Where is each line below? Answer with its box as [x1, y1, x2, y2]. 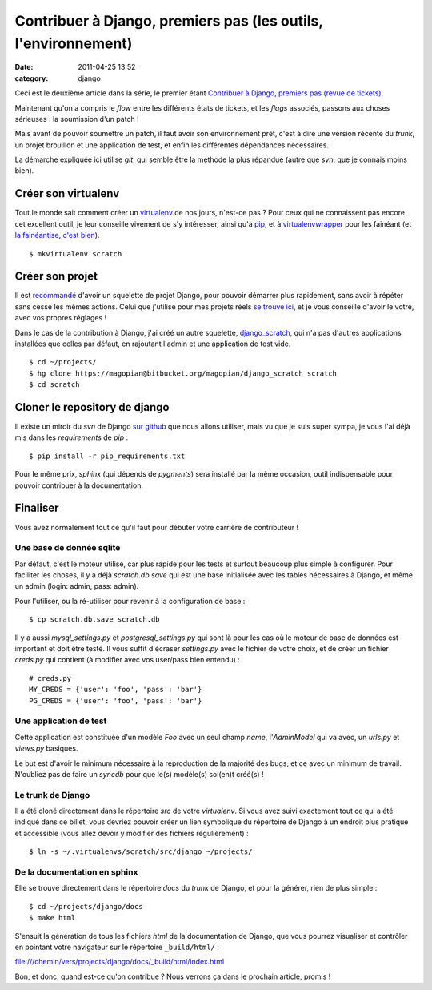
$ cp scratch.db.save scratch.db [29, 615, 160, 624]
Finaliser [14, 501, 59, 515]
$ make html [29, 913, 76, 923]
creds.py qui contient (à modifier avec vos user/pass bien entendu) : [14, 655, 240, 665]
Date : [14, 62, 34, 72]
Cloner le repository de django [14, 400, 170, 414]
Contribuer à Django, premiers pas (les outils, [14, 12, 323, 30]
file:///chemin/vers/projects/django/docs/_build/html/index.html [14, 957, 225, 967]
